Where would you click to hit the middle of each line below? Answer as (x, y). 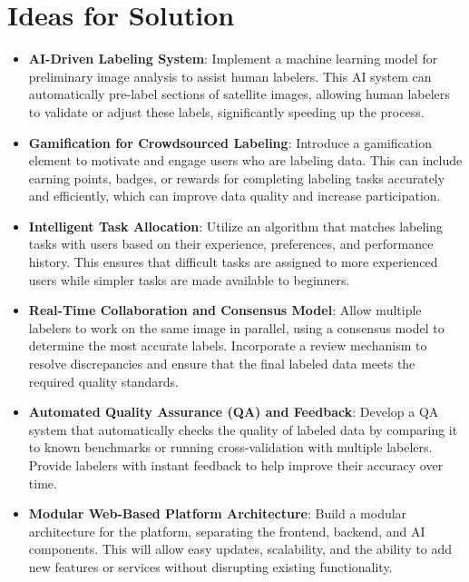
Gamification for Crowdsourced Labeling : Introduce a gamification (230, 142)
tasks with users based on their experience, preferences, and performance (231, 244)
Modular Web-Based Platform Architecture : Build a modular (218, 513)
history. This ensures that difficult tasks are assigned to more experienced (233, 262)
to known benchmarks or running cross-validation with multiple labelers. (230, 447)
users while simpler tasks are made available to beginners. (189, 279)
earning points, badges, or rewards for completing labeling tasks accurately (237, 178)
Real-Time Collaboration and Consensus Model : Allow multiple (225, 310)
